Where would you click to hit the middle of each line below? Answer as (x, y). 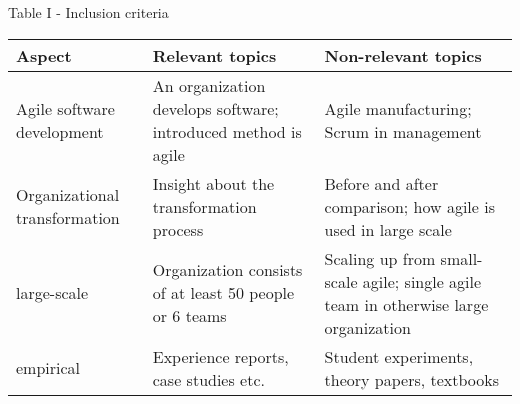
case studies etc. (208, 379)
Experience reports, (220, 356)
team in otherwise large (406, 304)
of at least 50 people (223, 293)
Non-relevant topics (403, 55)
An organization (209, 85)
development (60, 131)
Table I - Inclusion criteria (88, 12)
